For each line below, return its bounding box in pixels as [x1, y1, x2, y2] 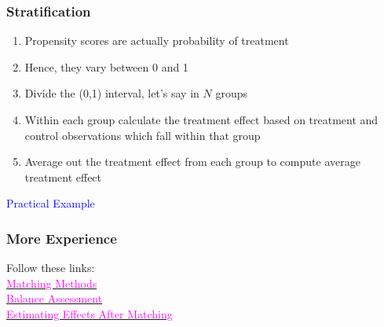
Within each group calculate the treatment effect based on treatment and [24, 112, 379, 127]
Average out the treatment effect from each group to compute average [24, 153, 360, 170]
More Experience [6, 228, 117, 248]
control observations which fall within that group [24, 127, 261, 143]
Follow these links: [6, 259, 95, 276]
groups [215, 85, 247, 101]
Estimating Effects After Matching [6, 305, 173, 321]
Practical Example [6, 195, 95, 211]
